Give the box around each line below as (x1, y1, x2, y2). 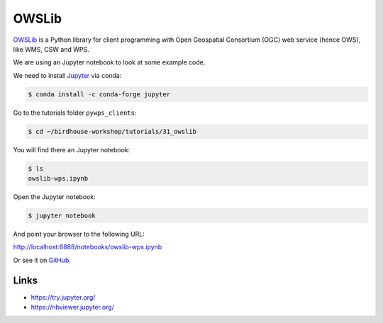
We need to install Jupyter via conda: (13, 71, 122, 79)
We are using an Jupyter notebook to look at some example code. (13, 58, 206, 67)
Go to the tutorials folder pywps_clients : (13, 108, 137, 117)
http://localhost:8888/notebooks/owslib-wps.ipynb (13, 243, 162, 251)
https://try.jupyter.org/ (30, 293, 96, 301)
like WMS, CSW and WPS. (13, 45, 89, 53)
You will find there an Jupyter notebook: (13, 145, 131, 154)
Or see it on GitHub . (13, 256, 71, 264)
